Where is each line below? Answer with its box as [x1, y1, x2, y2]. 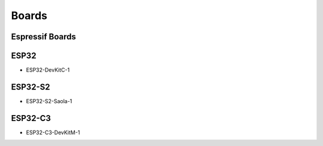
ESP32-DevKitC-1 [26, 66, 70, 74]
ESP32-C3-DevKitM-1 [26, 129, 80, 136]
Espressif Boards [11, 32, 77, 42]
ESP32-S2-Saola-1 [26, 97, 72, 104]
